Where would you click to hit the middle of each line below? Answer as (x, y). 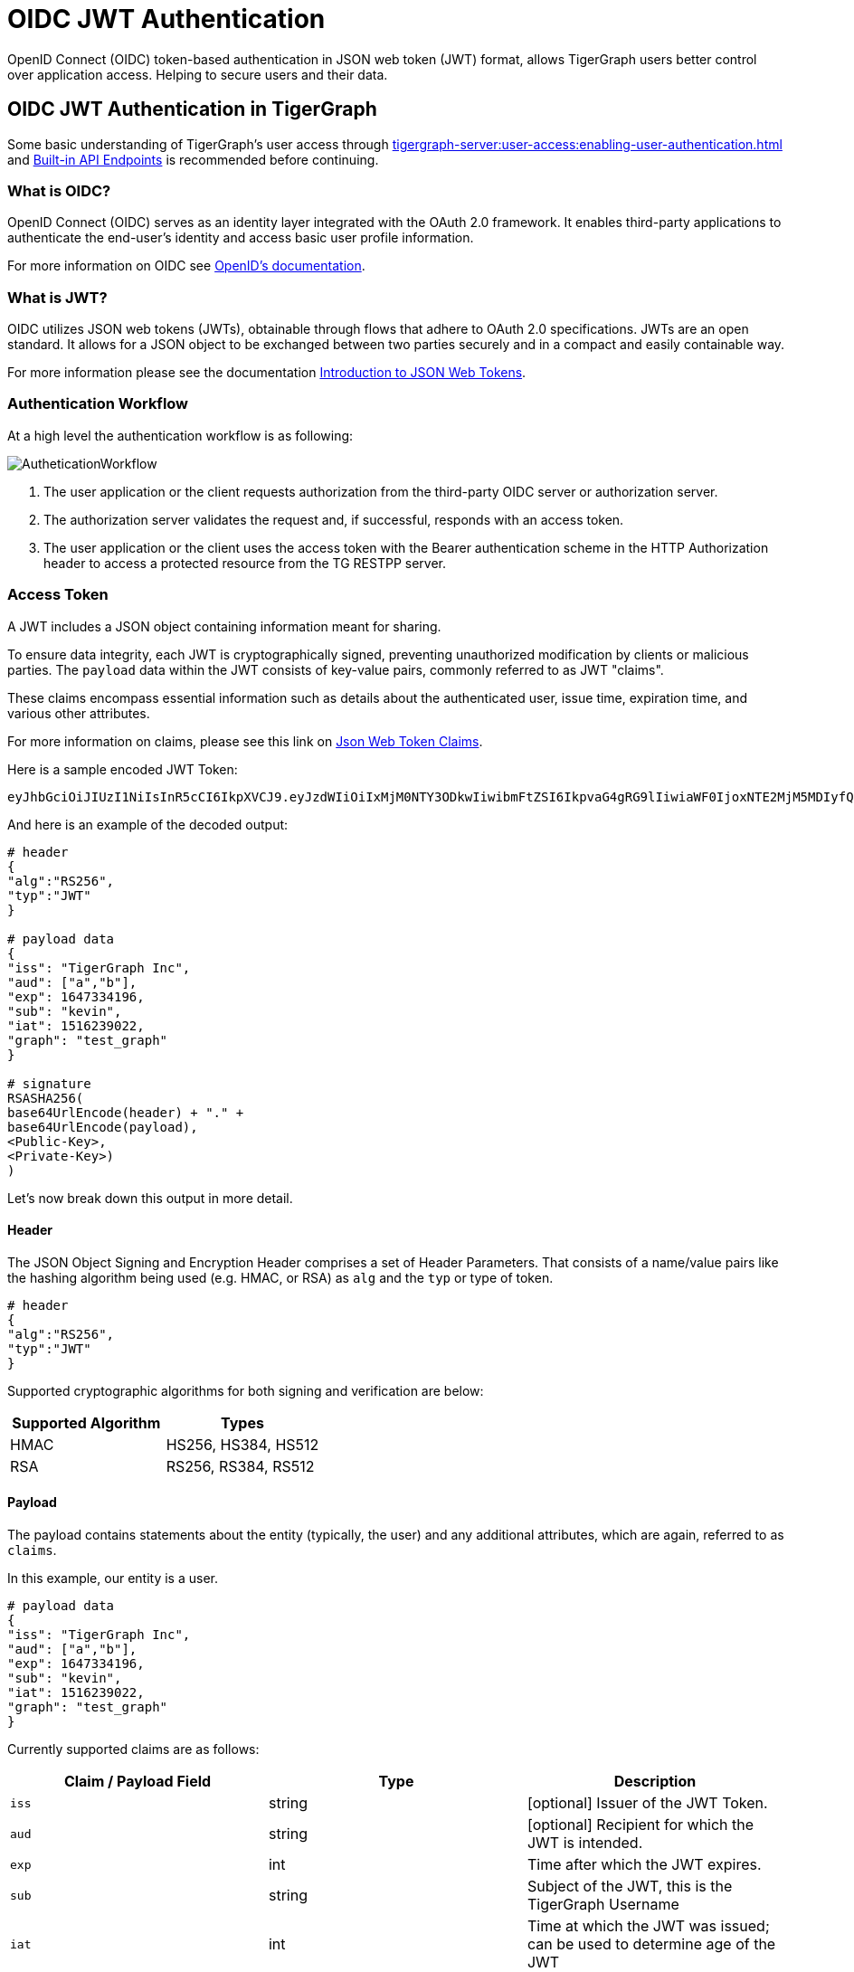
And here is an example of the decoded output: (148, 824)
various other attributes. (79, 713)
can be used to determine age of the (651, 1944)
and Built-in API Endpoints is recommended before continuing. (193, 159)
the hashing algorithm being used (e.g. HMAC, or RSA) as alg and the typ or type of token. (280, 1277)
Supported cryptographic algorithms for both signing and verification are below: (246, 1390)
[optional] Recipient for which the (640, 1825)
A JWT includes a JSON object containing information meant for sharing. (224, 626)
